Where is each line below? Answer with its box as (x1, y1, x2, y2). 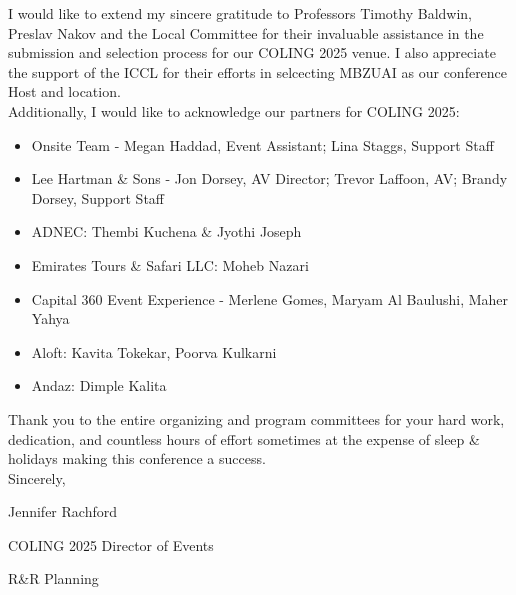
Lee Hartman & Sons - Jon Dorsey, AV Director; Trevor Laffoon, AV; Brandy (31, 168, 508, 189)
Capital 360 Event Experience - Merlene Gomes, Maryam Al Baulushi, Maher (31, 288, 509, 309)
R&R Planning (8, 568, 99, 589)
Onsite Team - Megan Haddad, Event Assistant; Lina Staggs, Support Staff (31, 134, 494, 155)
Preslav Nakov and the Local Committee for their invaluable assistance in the (8, 22, 484, 43)
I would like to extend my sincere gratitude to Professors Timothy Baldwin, (8, 3, 473, 23)
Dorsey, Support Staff (31, 187, 165, 208)
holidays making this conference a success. (8, 448, 266, 469)
